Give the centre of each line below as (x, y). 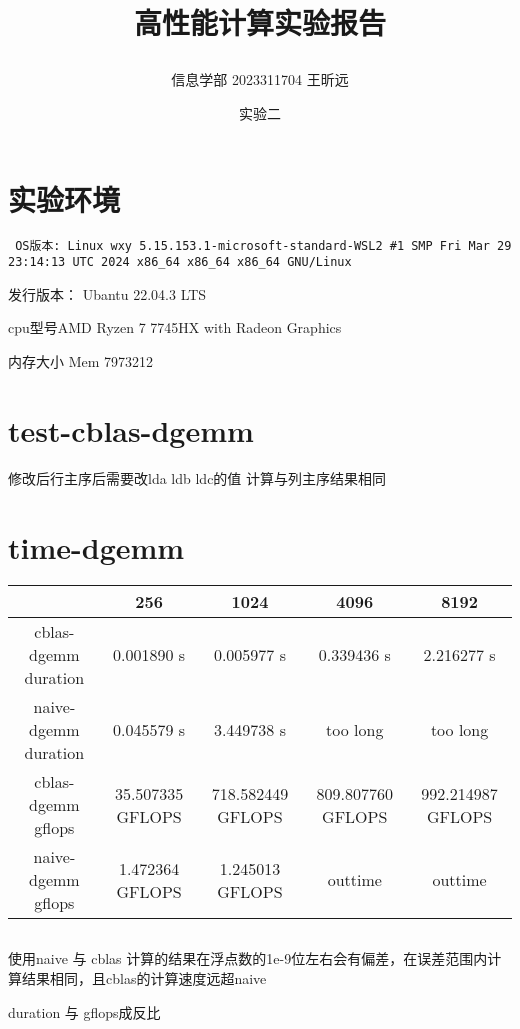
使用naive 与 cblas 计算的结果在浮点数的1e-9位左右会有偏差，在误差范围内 (248, 958)
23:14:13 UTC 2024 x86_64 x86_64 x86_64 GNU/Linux (180, 262)
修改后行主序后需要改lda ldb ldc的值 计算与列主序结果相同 (197, 477)
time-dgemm (96, 546)
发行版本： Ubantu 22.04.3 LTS (107, 293)
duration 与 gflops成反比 (84, 1011)
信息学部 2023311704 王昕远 (260, 79)
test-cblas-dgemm (131, 429)
